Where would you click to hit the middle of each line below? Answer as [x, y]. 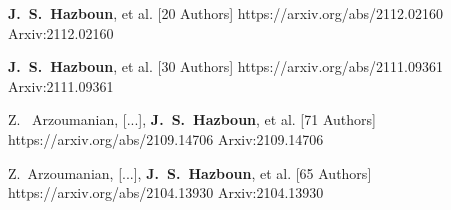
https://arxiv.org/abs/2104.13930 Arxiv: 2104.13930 [166, 192]
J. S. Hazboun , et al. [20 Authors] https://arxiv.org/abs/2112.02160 [226, 13]
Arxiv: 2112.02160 [61, 32]
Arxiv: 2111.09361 [61, 85]
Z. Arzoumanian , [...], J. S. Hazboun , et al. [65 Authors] [190, 172]
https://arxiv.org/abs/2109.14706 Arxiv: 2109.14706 [166, 138]
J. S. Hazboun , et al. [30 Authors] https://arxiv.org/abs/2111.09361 [226, 66]
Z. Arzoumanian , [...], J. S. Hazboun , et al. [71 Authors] [192, 119]
